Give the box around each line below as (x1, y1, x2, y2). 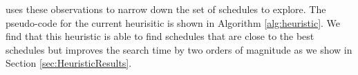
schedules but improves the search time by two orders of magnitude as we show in (6, 42, 352, 56)
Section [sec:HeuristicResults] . (6, 56, 132, 70)
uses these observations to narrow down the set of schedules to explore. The (6, 2, 326, 16)
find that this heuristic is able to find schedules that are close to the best (6, 29, 314, 43)
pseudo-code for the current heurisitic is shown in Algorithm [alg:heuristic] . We (6, 15, 341, 30)
